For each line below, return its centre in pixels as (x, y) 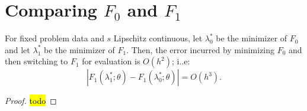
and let (17, 49)
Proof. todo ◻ (31, 101)
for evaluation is (111, 61)
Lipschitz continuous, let (158, 38)
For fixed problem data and (55, 38)
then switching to (36, 61)
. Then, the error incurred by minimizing (201, 49)
